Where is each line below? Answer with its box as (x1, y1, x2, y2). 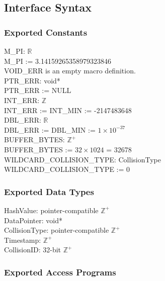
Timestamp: (4, 234, 41, 245)
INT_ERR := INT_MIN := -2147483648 (4, 105, 132, 115)
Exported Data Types (4, 185, 94, 198)
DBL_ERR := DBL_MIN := (4, 124, 96, 135)
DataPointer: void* (4, 215, 62, 225)
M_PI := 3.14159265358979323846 (4, 55, 111, 66)
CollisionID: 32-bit (4, 244, 61, 255)
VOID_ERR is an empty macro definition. (4, 65, 136, 76)
